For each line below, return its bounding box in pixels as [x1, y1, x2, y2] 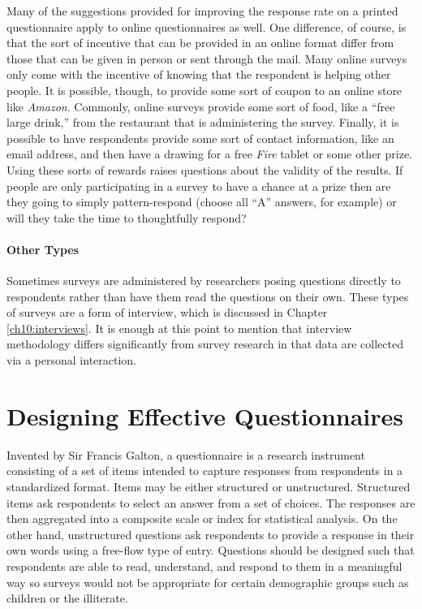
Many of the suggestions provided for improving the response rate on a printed [6, 2, 398, 19]
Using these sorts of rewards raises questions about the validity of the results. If [6, 161, 403, 178]
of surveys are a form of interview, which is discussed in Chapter [6, 304, 328, 321]
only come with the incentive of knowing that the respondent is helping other [6, 66, 391, 83]
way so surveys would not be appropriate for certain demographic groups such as [6, 573, 409, 590]
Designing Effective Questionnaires [6, 399, 403, 432]
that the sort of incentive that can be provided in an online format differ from [6, 34, 394, 51]
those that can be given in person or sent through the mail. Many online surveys [6, 50, 407, 67]
